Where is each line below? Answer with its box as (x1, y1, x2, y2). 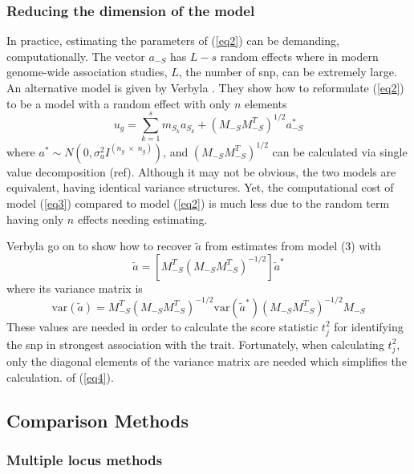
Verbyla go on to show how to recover (6, 237, 192, 254)
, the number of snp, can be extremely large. (178, 63, 397, 80)
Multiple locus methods (6, 450, 163, 470)
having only (6, 210, 64, 227)
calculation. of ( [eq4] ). (6, 368, 114, 385)
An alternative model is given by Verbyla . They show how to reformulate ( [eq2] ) (6, 79, 404, 95)
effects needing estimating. (77, 210, 208, 227)
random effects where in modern (220, 47, 379, 64)
